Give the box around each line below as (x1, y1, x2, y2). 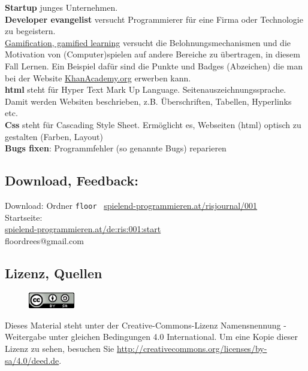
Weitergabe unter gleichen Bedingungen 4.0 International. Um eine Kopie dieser (5, 330, 298, 343)
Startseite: (5, 211, 43, 223)
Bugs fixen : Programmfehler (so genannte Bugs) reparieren (5, 142, 227, 154)
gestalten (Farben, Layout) (5, 130, 103, 142)
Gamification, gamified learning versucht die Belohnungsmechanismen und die (5, 36, 291, 48)
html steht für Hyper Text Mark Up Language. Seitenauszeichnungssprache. (5, 83, 286, 96)
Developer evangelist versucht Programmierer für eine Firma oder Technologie (5, 13, 303, 25)
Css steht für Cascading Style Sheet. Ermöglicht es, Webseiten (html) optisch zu (5, 118, 301, 130)
